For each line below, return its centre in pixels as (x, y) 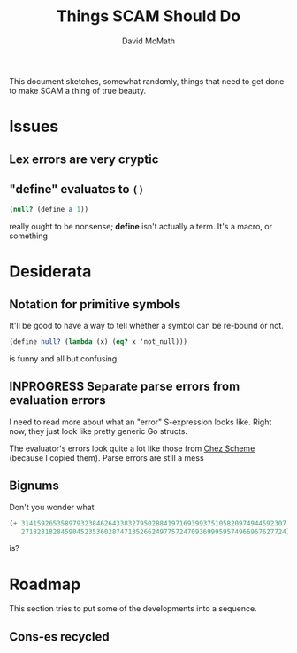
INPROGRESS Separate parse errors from (125, 387)
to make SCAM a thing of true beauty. (78, 90)
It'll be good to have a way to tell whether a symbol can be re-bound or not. (147, 326)
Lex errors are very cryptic (84, 159)
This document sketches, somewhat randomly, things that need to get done (147, 81)
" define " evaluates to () (77, 189)
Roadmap (45, 584)
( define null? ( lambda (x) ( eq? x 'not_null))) (99, 342)
